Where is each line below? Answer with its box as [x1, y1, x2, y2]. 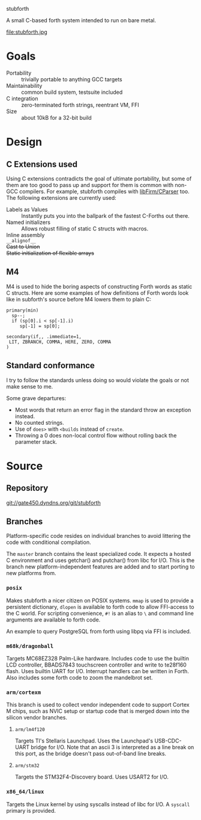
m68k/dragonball [6, 643, 54, 649]
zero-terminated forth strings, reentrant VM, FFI [21, 101, 139, 108]
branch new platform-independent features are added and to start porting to [6, 563, 195, 570]
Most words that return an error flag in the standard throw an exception [14, 406, 191, 413]
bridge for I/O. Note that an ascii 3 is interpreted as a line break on [31, 744, 194, 751]
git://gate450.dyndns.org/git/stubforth [6, 499, 101, 506]
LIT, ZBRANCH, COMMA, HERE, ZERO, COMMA [8, 339, 112, 345]
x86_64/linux [6, 788, 44, 795]
